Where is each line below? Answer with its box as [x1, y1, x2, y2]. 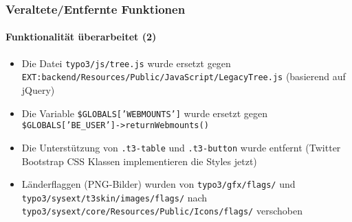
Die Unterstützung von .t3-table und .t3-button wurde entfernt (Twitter [21, 140, 341, 154]
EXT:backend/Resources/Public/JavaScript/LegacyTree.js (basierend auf [21, 69, 346, 84]
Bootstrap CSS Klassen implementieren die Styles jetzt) [21, 153, 257, 168]
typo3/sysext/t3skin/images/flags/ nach [21, 190, 208, 204]
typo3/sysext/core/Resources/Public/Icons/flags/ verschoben [21, 203, 302, 218]
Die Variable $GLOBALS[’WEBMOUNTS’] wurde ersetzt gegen [21, 106, 268, 120]
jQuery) [21, 82, 55, 97]
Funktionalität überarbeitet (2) [5, 29, 157, 44]
